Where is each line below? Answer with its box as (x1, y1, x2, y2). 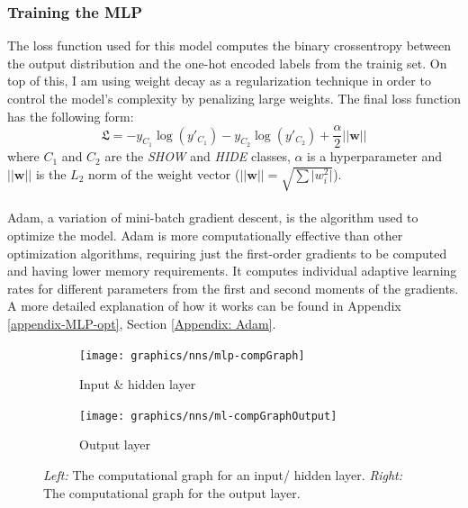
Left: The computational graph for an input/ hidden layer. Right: (43, 466, 403, 485)
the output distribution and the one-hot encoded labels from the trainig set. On (7, 53, 447, 72)
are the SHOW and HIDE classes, (104, 147, 291, 166)
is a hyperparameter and (307, 147, 443, 166)
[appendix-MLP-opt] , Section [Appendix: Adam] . (7, 313, 276, 332)
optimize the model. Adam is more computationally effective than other (7, 225, 403, 244)
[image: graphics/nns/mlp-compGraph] (79, 349, 305, 362)
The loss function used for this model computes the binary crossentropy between (7, 36, 452, 55)
